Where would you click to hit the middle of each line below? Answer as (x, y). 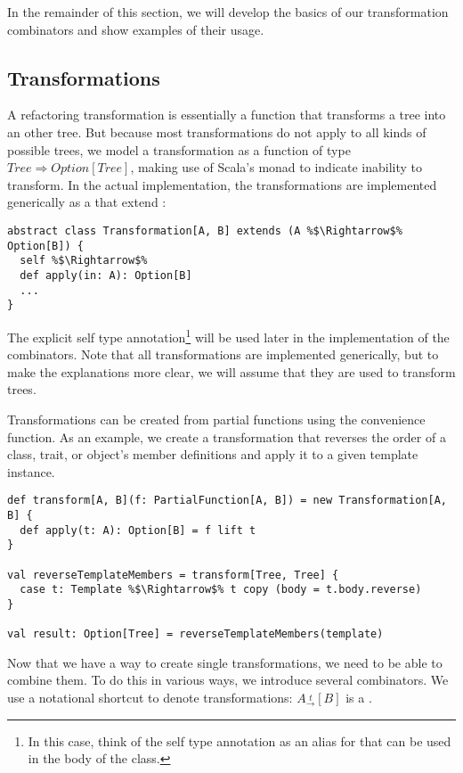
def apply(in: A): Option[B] (106, 275)
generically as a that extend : (87, 202)
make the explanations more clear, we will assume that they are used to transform (231, 371)
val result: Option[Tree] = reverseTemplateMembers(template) (195, 634)
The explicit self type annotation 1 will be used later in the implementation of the (228, 335)
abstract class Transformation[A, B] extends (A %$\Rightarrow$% (205, 230)
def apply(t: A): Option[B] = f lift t (138, 530)
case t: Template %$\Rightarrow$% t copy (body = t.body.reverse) (221, 590)
